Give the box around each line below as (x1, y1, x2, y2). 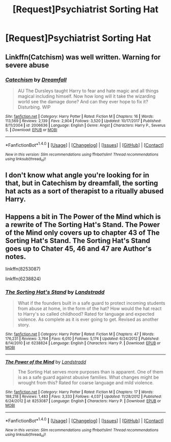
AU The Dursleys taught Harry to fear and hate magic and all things (17, 87, 159, 94)
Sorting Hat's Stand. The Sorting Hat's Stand (5, 236, 151, 245)
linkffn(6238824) (5, 276, 41, 282)
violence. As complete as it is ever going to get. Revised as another (17, 316, 159, 323)
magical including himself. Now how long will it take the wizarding (17, 93, 156, 99)
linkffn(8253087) (5, 266, 41, 272)
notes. (5, 252, 26, 261)
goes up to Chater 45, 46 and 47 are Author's (5, 244, 152, 253)
